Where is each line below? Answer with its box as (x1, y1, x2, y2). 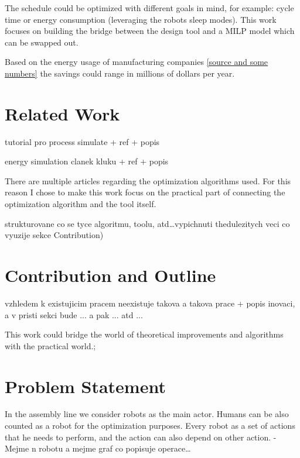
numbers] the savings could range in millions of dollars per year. (5, 67, 235, 79)
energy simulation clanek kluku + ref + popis (5, 155, 169, 167)
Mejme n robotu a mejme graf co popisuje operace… (5, 442, 191, 454)
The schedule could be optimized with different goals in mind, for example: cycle (5, 2, 294, 13)
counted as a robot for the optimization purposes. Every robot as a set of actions (5, 419, 295, 432)
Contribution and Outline (5, 263, 216, 287)
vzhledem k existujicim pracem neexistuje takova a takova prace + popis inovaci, (5, 297, 295, 309)
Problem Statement (5, 374, 166, 398)
